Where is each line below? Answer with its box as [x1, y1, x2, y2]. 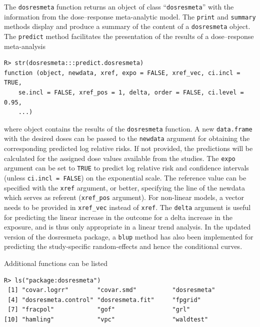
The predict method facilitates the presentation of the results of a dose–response [4, 30, 254, 41]
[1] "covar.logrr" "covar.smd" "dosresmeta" [7, 286, 215, 294]
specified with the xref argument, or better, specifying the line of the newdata [4, 182, 245, 192]
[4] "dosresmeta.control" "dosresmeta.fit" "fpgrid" [7, 296, 201, 303]
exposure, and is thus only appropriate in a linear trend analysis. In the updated [4, 221, 251, 232]
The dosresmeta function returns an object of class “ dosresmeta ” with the [4, 1, 234, 11]
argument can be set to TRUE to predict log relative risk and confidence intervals [4, 162, 249, 173]
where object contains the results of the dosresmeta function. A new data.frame [4, 123, 252, 133]
